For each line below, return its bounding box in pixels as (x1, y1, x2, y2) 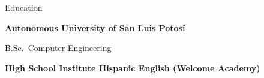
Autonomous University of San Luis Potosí (5, 21, 185, 34)
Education (5, 1, 43, 13)
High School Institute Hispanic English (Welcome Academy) (5, 61, 260, 74)
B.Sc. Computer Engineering (5, 41, 112, 54)
